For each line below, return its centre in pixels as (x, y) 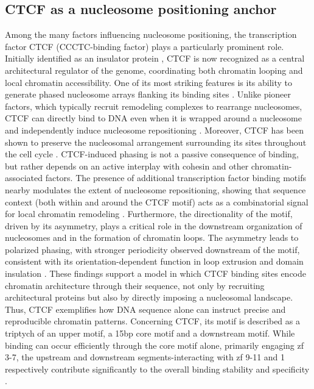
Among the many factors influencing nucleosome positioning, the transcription (151, 34)
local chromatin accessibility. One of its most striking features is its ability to (149, 82)
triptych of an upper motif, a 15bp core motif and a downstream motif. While (150, 333)
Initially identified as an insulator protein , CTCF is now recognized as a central (155, 58)
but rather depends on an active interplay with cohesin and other (127, 166)
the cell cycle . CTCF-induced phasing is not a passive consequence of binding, (152, 154)
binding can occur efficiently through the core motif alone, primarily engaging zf (155, 345)
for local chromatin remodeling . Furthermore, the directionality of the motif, (149, 214)
